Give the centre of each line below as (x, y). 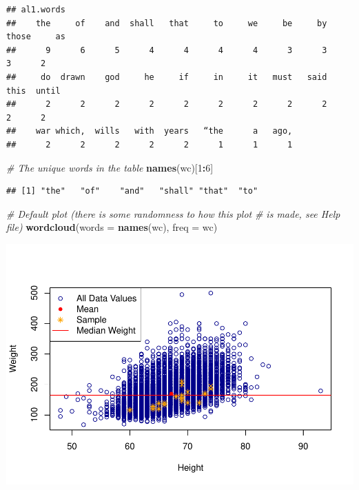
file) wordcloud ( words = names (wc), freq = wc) (112, 227)
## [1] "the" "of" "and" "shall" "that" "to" (132, 191)
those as (36, 37)
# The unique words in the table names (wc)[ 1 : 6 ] (110, 167)
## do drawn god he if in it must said (167, 77)
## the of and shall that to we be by (167, 23)
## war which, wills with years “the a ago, (150, 131)
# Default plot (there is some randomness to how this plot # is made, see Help (173, 213)
